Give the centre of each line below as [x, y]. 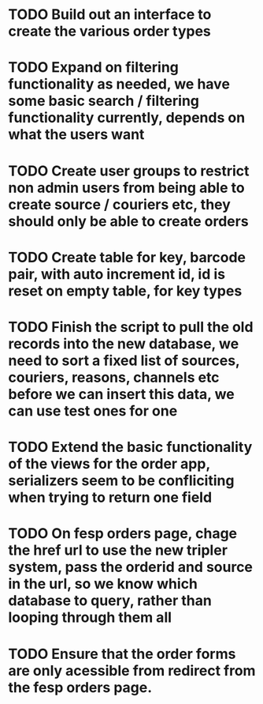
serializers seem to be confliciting [121, 481]
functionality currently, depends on [127, 118]
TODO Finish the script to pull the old [131, 327]
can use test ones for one [93, 410]
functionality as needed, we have [119, 84]
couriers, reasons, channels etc [114, 377]
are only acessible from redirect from [132, 670]
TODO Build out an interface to [110, 15]
